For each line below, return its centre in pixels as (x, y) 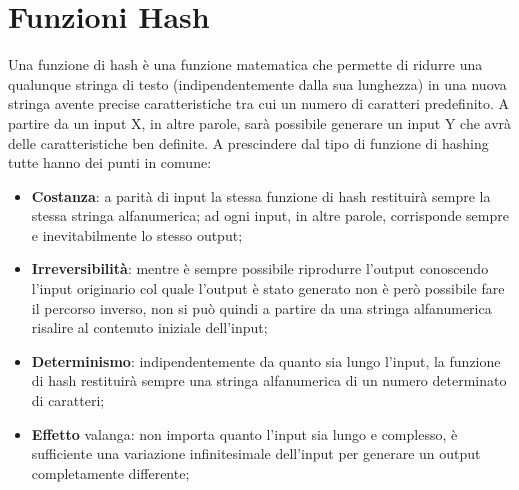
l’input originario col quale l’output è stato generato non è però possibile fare (268, 288)
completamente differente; (110, 472)
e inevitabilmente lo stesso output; (137, 234)
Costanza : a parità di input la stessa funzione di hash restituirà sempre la (261, 195)
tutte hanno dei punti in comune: (110, 162)
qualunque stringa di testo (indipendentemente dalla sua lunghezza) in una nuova (257, 83)
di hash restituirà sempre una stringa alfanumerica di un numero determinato (269, 380)
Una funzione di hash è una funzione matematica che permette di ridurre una (245, 64)
